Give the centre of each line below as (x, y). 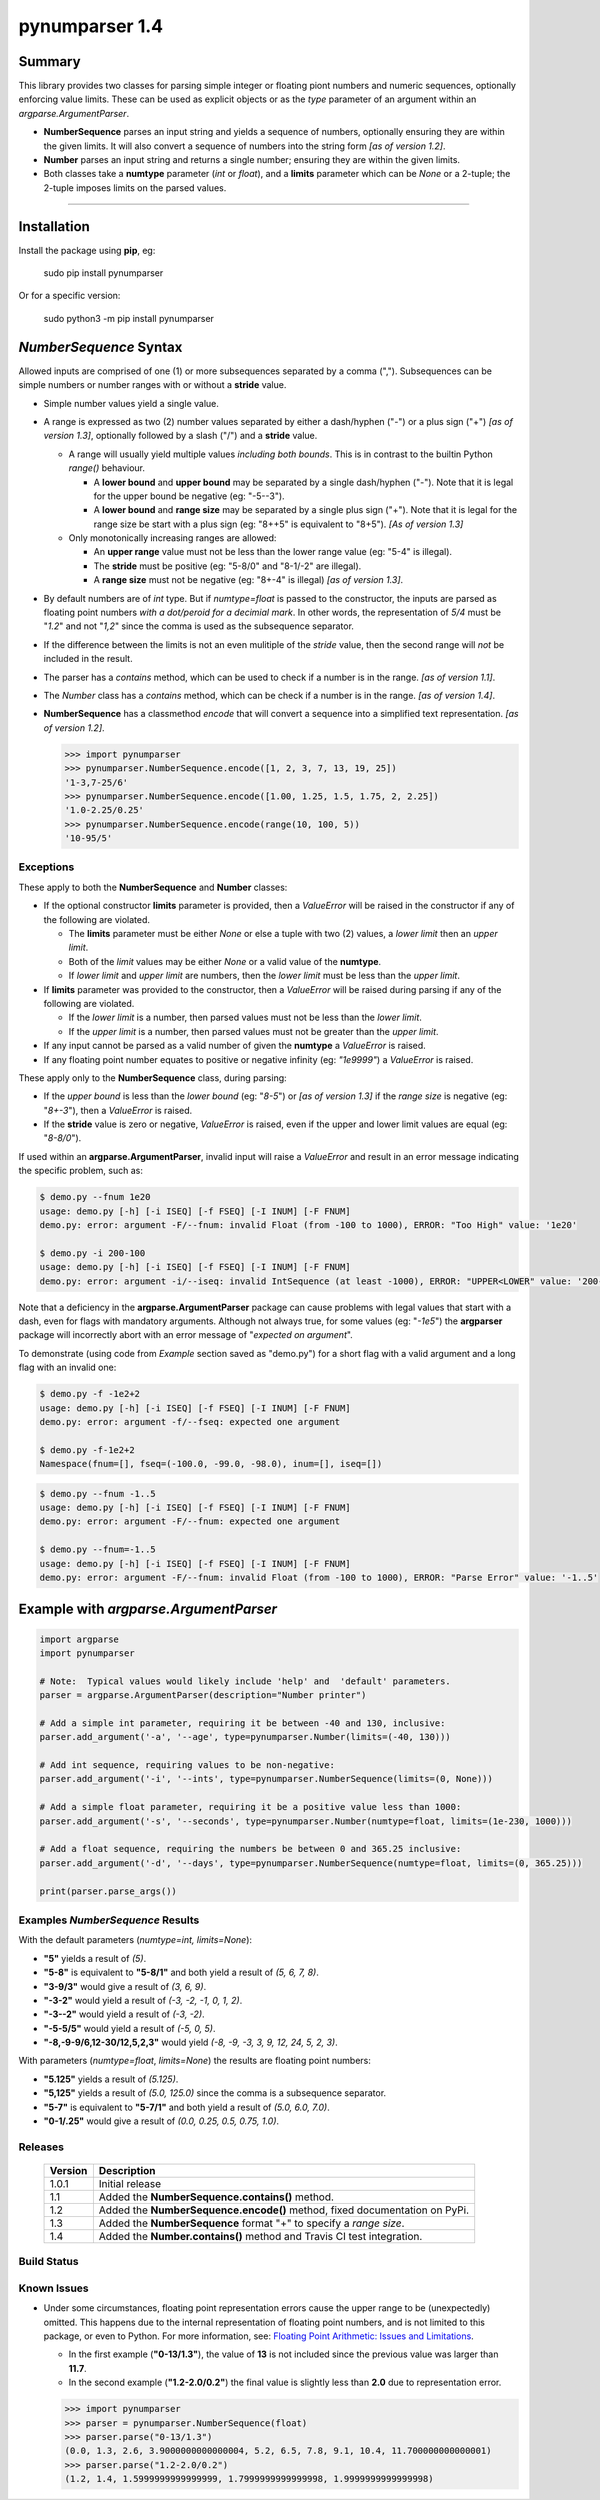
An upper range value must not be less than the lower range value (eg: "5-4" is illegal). (273, 552)
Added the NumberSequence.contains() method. (216, 2197)
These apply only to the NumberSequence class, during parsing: (152, 1077)
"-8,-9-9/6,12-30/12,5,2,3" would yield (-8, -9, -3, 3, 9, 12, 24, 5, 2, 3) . (191, 2042)
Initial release (130, 2183)
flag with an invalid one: (67, 1367)
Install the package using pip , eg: (87, 250)
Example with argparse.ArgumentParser (148, 1609)
